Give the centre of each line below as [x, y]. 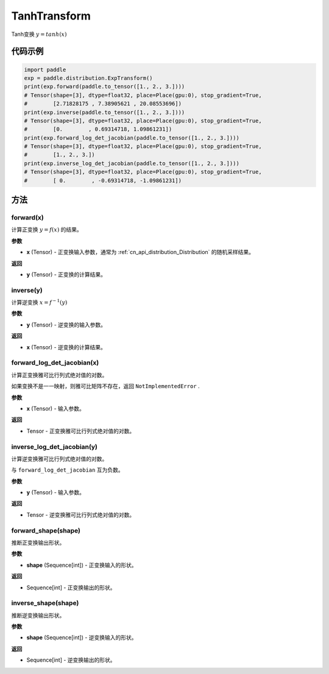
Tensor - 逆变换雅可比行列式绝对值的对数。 [81, 514]
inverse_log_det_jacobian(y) [54, 447]
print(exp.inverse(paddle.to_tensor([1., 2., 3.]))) [104, 112]
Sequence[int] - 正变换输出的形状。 [71, 587]
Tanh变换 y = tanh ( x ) [39, 34]
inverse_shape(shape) [45, 603]
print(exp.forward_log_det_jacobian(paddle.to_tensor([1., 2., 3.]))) [132, 138]
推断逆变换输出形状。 [38, 615]
